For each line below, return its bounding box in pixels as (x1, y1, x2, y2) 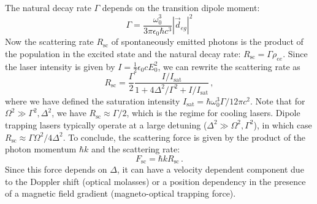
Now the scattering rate (5, 35, 94, 48)
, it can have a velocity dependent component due (116, 163, 304, 176)
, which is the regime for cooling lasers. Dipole (126, 106, 300, 119)
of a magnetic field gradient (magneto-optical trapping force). (5, 187, 236, 200)
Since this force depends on (5, 163, 107, 176)
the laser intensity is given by (5, 60, 115, 73)
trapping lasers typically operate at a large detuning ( (5, 118, 207, 131)
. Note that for (250, 94, 305, 107)
